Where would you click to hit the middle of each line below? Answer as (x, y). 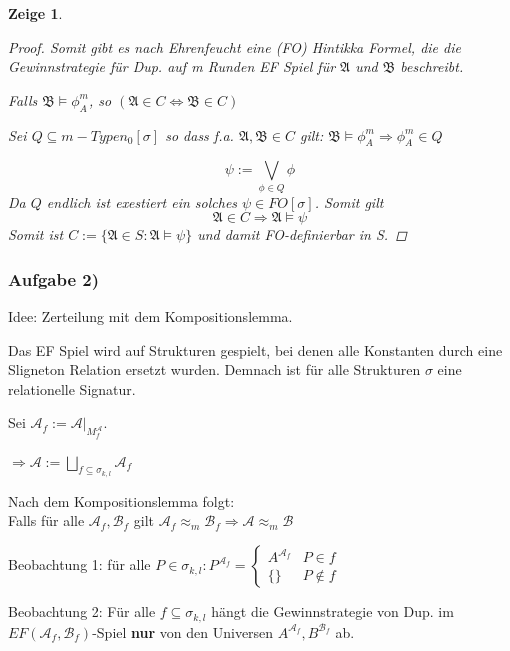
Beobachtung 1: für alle (79, 564)
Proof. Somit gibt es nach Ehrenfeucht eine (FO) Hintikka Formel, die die (234, 46)
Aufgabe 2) (54, 278)
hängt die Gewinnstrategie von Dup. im (332, 611)
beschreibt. (432, 66)
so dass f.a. (199, 134)
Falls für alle (46, 520)
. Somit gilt (349, 201)
